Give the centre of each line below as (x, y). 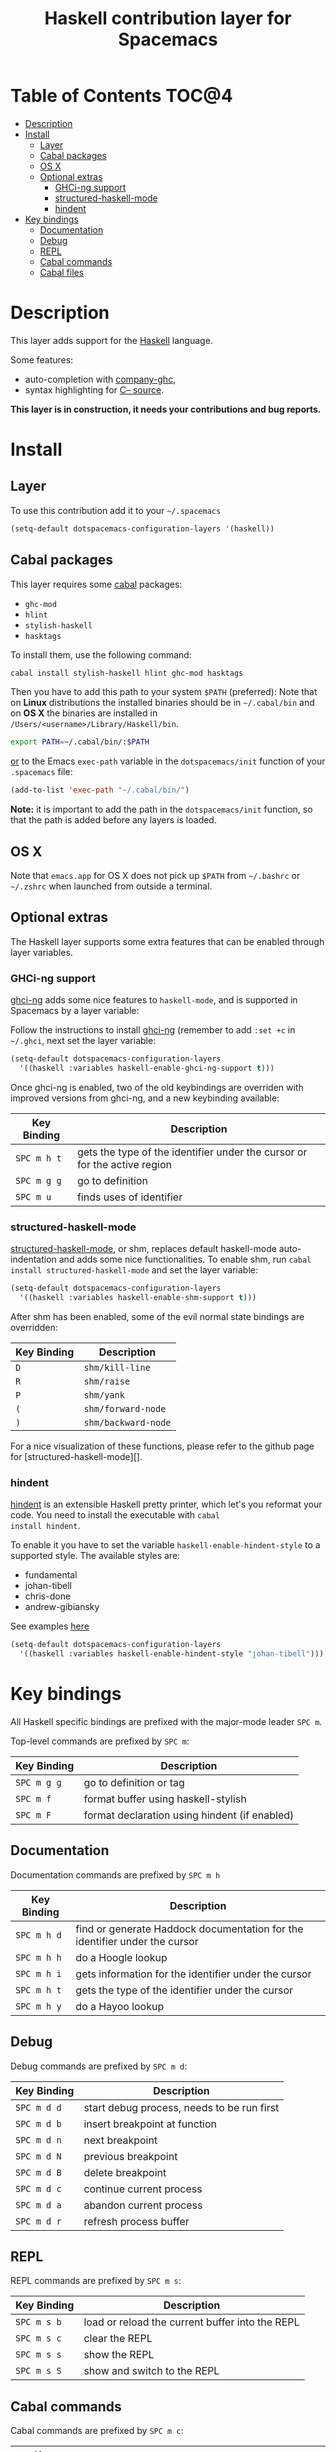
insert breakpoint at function (150, 2124)
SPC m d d (38, 2107)
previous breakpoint (130, 2156)
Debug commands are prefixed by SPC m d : (99, 2066)
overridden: (34, 1327)
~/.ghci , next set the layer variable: (83, 1041)
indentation (33, 1259)
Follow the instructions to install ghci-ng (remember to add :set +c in (153, 1030)
